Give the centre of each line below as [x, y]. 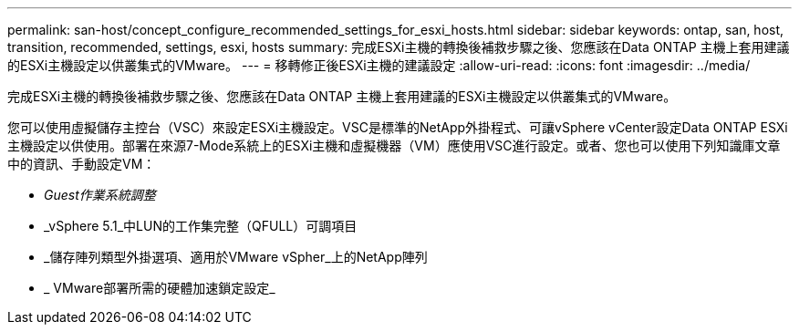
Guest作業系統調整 [100, 195]
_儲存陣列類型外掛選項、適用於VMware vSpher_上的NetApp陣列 [236, 257]
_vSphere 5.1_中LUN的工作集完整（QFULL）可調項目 [201, 226]
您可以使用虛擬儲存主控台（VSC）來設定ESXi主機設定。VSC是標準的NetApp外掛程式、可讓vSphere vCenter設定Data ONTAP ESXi [398, 127]
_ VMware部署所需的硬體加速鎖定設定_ [160, 288]
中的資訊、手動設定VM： [82, 164]
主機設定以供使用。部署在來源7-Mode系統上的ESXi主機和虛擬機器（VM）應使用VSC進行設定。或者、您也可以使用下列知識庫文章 [394, 145]
